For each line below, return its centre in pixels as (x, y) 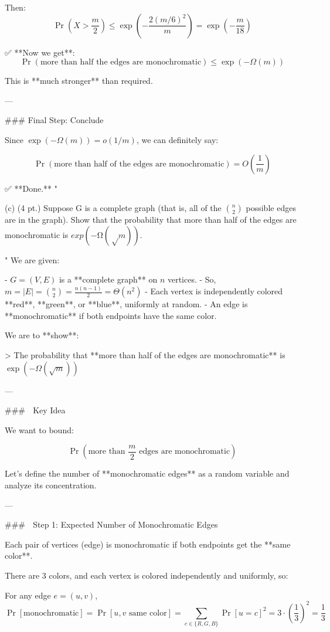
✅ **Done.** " (31, 188)
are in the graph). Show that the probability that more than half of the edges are (151, 220)
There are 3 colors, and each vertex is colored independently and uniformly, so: (147, 575)
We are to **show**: (42, 335)
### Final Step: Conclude (54, 120)
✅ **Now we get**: (40, 52)
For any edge (28, 595)
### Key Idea (35, 410)
